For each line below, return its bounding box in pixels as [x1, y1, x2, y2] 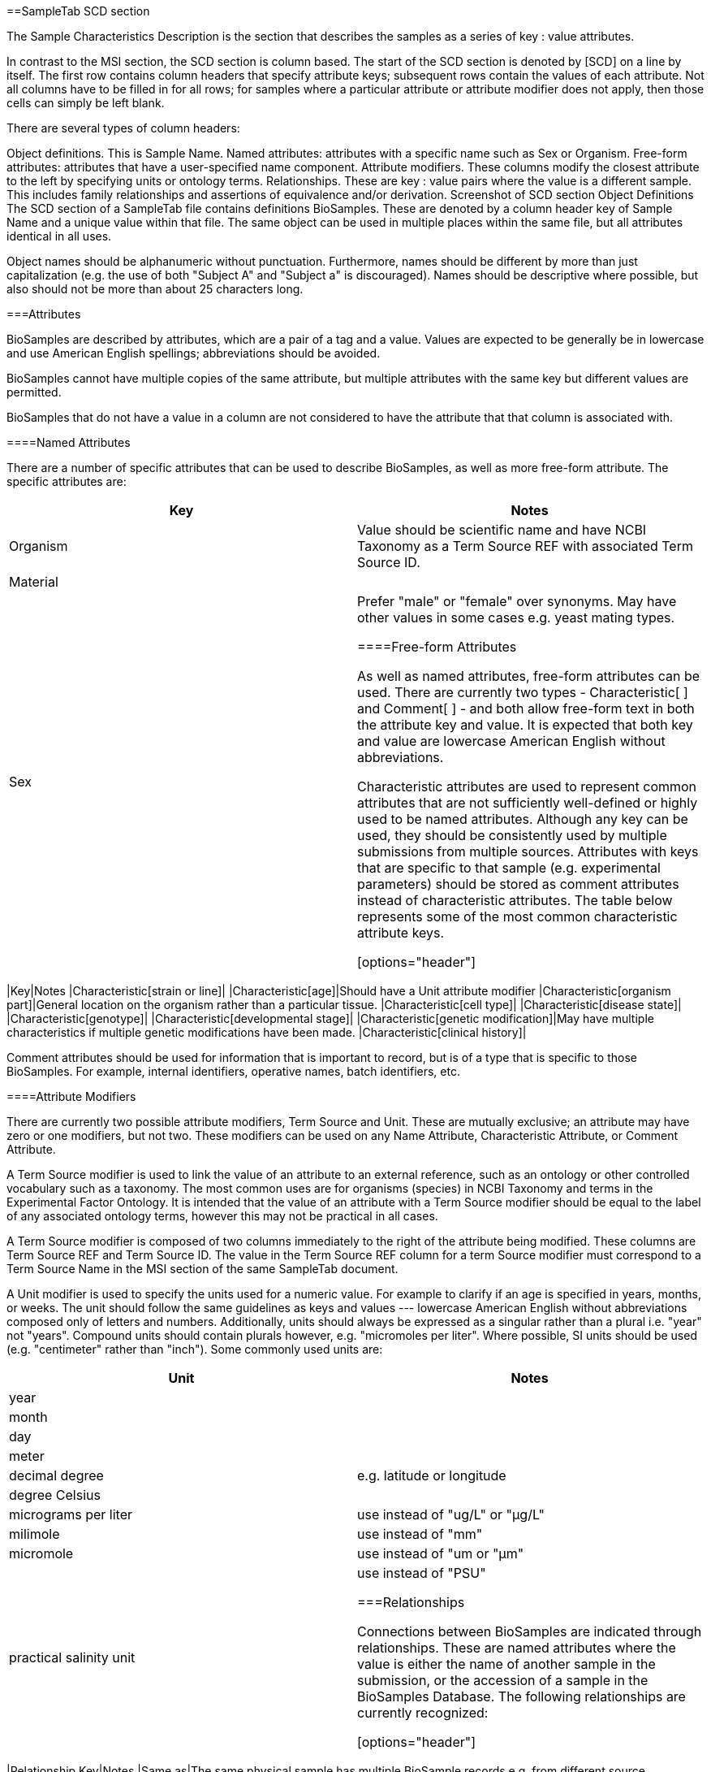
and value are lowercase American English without [357, 733, 666, 749]
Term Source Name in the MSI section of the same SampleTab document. [6, 1262, 399, 1276]
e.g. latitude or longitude [357, 1467, 506, 1484]
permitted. [6, 385, 62, 399]
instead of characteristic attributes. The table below [357, 892, 673, 908]
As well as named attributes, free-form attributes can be [357, 668, 700, 684]
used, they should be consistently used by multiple [357, 827, 667, 843]
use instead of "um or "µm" [357, 1545, 524, 1562]
